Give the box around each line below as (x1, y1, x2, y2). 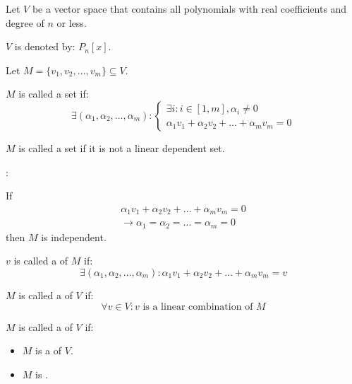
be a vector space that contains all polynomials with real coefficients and (32, 1, 347, 16)
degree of (6, 15, 44, 30)
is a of (35, 343, 62, 358)
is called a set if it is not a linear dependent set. (18, 140, 225, 155)
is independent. (41, 229, 107, 244)
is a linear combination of (142, 301, 253, 312)
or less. (56, 15, 87, 30)
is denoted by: (14, 39, 75, 54)
